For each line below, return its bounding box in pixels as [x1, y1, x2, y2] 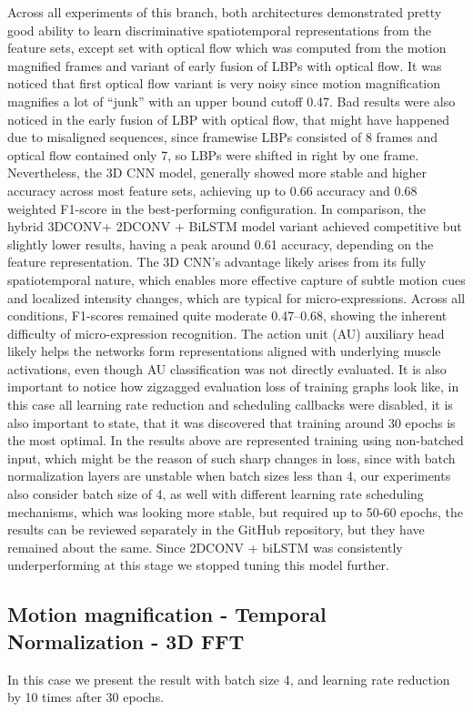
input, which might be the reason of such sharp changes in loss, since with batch [7, 448, 456, 467]
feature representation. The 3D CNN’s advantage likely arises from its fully [7, 252, 427, 271]
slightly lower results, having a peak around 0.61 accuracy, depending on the [7, 234, 434, 253]
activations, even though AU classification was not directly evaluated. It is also [7, 359, 447, 378]
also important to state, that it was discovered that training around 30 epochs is [7, 412, 456, 432]
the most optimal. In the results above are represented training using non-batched [7, 431, 464, 450]
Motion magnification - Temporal [7, 600, 327, 628]
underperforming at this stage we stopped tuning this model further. [7, 555, 389, 575]
